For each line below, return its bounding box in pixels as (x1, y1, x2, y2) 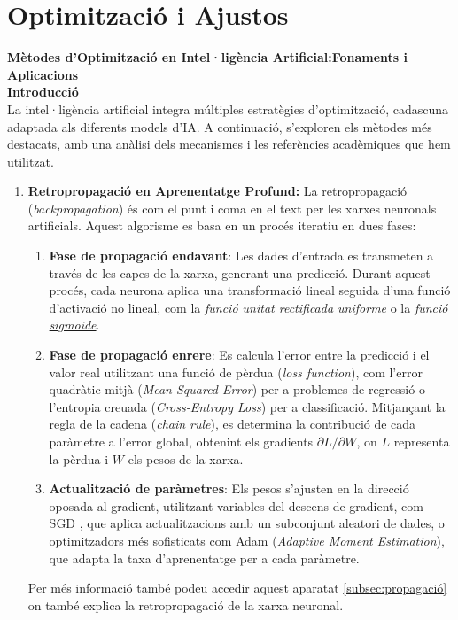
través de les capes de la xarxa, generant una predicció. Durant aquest (49, 263, 431, 282)
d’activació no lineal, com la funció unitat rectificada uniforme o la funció (49, 298, 448, 316)
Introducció (7, 82, 79, 101)
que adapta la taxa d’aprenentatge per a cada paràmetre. (49, 548, 360, 567)
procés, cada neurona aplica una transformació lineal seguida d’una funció (49, 281, 451, 299)
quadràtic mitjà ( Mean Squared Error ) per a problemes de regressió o (49, 380, 425, 399)
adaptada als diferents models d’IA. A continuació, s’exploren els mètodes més (7, 117, 432, 136)
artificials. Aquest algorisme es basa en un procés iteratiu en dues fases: (27, 216, 416, 235)
